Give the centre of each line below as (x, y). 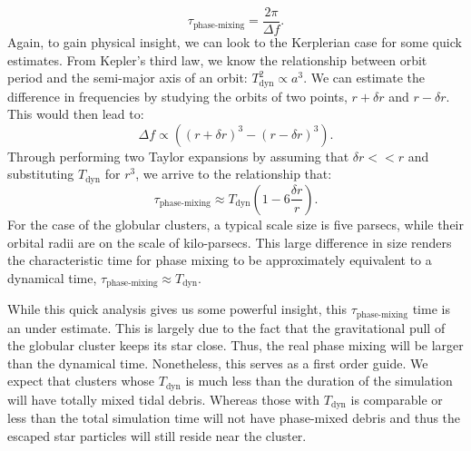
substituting (41, 174)
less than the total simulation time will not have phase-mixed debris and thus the (234, 418)
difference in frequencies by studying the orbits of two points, (177, 96)
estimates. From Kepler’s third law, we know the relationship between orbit (217, 59)
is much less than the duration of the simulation (319, 381)
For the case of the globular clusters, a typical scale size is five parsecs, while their (235, 224)
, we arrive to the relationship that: (234, 174)
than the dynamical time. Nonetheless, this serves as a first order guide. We (218, 363)
